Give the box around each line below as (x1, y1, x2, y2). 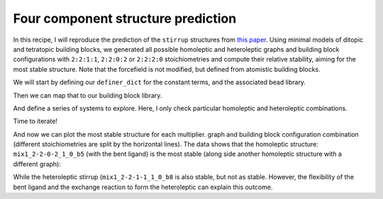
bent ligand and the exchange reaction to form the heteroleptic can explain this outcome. (13, 183, 273, 191)
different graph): (13, 159, 62, 168)
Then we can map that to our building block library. (13, 91, 162, 99)
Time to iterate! (13, 117, 58, 125)
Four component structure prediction (13, 11, 237, 26)
